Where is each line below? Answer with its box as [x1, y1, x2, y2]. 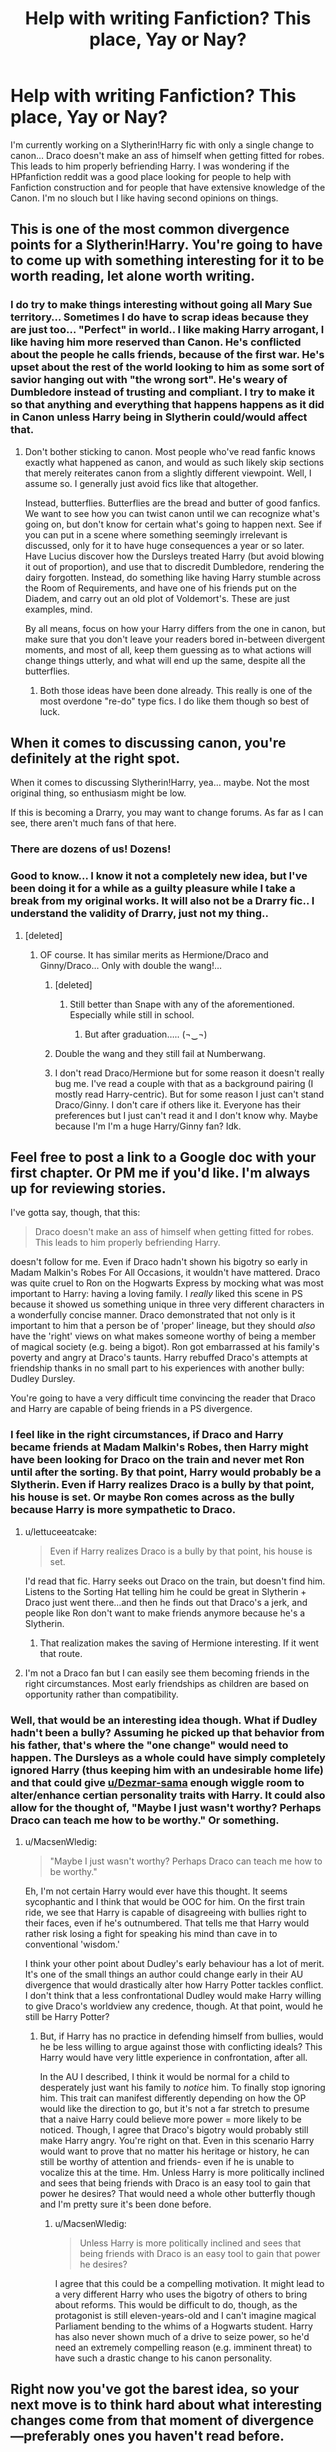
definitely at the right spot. [10, 750, 181, 767]
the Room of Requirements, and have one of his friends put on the [24, 582, 297, 594]
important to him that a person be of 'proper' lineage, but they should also [10, 1320, 316, 1332]
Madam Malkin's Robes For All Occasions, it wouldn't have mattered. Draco [10, 1267, 321, 1279]
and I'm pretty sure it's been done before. [39, 2198, 212, 2211]
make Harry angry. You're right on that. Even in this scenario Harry [39, 2135, 315, 2147]
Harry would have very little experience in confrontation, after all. [39, 2052, 308, 2064]
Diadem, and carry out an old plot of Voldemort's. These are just [24, 592, 290, 604]
